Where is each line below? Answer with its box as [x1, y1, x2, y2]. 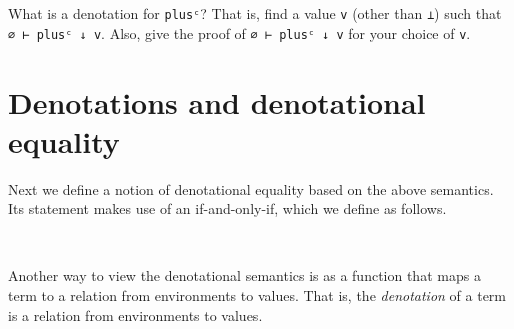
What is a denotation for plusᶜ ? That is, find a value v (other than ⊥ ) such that [8, 3, 502, 23]
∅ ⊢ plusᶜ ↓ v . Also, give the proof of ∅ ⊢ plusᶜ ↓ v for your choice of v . [8, 22, 471, 43]
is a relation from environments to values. [8, 304, 263, 325]
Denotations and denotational [8, 81, 426, 122]
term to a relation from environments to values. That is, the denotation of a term [8, 285, 507, 305]
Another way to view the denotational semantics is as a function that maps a [8, 265, 481, 286]
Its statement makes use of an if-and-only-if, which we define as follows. [8, 198, 447, 219]
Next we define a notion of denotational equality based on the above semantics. [8, 178, 494, 199]
